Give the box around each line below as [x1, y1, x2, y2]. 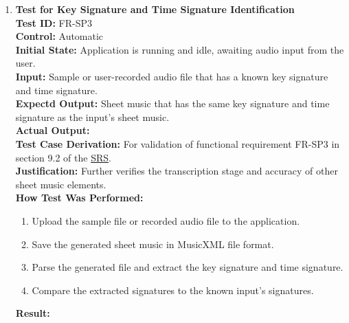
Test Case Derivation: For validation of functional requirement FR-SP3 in [15, 136, 340, 151]
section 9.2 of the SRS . [15, 150, 111, 164]
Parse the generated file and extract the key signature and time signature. [32, 260, 344, 274]
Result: [15, 306, 50, 320]
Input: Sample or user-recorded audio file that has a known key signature [15, 69, 328, 83]
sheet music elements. [15, 177, 106, 191]
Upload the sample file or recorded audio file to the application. [32, 213, 300, 227]
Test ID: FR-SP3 [15, 15, 93, 30]
